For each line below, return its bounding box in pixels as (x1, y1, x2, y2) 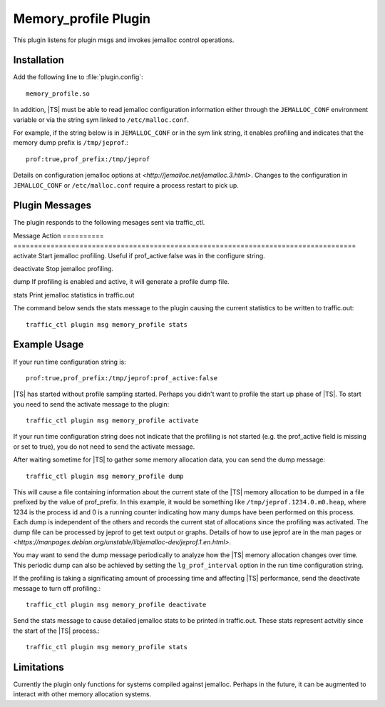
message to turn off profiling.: (13, 584, 101, 592)
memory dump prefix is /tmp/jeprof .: (13, 138, 128, 147)
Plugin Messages (13, 200, 92, 212)
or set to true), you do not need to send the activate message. (13, 442, 195, 451)
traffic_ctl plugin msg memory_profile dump (26, 472, 185, 480)
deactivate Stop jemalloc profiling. (13, 265, 114, 273)
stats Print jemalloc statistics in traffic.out (13, 290, 135, 299)
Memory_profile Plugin (13, 11, 151, 26)
